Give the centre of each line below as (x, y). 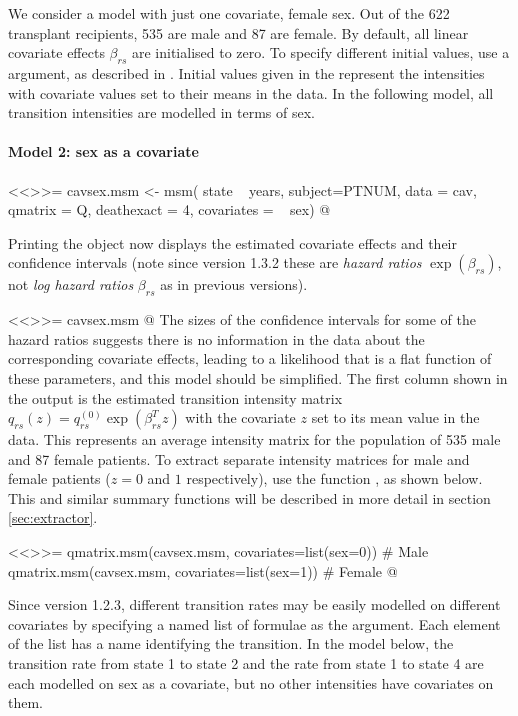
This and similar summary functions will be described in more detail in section (249, 497)
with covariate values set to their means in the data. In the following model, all (251, 92)
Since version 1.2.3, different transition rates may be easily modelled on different (254, 604)
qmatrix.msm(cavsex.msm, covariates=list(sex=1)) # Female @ (203, 570)
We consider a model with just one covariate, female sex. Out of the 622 (229, 13)
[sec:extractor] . (53, 517)
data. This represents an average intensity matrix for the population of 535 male (254, 439)
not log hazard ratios (71, 284)
